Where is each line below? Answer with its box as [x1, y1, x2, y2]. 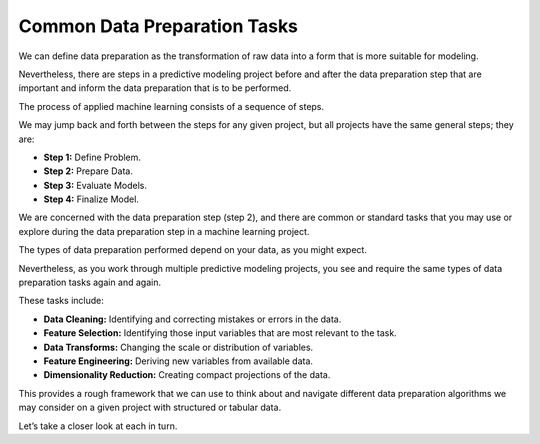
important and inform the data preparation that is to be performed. [18, 82, 292, 94]
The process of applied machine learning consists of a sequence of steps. [18, 100, 325, 112]
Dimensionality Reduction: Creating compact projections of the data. [43, 369, 331, 381]
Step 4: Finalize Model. [43, 193, 140, 205]
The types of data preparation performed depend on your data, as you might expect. [18, 244, 367, 256]
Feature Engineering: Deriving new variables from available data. [43, 355, 314, 367]
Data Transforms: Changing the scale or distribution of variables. [43, 341, 314, 353]
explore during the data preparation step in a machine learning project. [18, 225, 310, 237]
